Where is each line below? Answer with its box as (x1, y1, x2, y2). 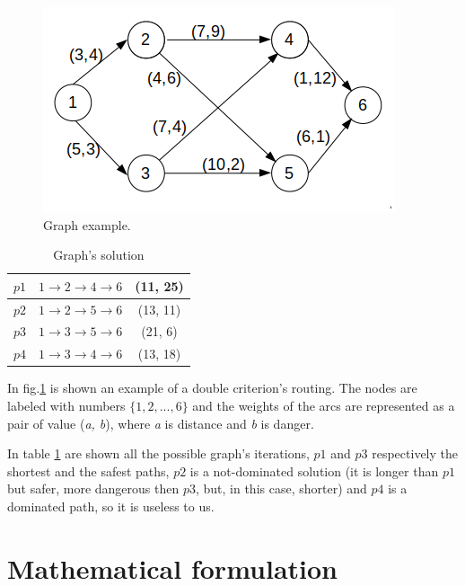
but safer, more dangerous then (7, 479, 180, 498)
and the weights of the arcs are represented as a (192, 396, 455, 414)
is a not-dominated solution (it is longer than (189, 461, 439, 480)
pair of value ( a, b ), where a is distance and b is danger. (7, 413, 314, 432)
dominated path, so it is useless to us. (7, 496, 215, 515)
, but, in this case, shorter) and (195, 479, 367, 498)
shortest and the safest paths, (7, 461, 170, 480)
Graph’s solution (53, 245, 145, 264)
